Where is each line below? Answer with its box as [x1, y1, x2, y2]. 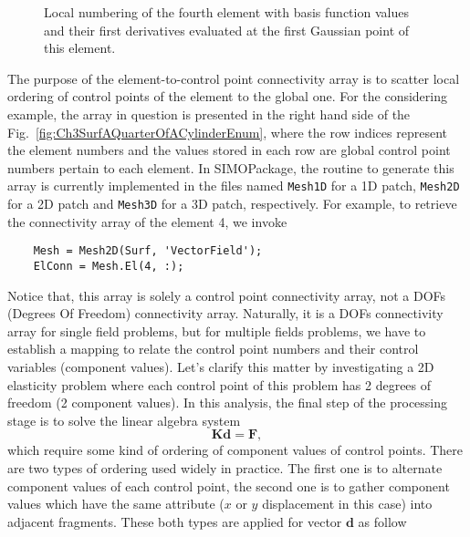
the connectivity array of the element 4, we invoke [7, 212, 287, 231]
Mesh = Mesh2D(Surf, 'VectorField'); [33, 244, 263, 258]
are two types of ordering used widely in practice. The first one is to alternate [7, 458, 443, 477]
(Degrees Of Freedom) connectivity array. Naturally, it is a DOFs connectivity [7, 304, 444, 323]
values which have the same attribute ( [7, 494, 225, 513]
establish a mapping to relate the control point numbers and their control [7, 339, 419, 358]
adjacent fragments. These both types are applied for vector [7, 511, 342, 531]
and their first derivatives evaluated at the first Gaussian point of [44, 20, 410, 39]
